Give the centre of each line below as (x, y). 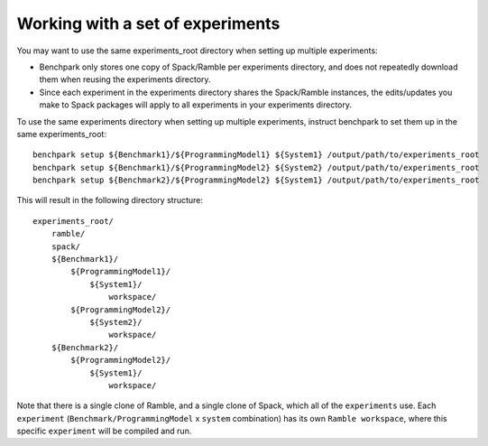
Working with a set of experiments (148, 23)
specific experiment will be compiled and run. (104, 431)
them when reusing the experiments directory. (125, 79)
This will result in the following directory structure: (110, 200)
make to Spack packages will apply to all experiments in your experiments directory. (195, 105)
